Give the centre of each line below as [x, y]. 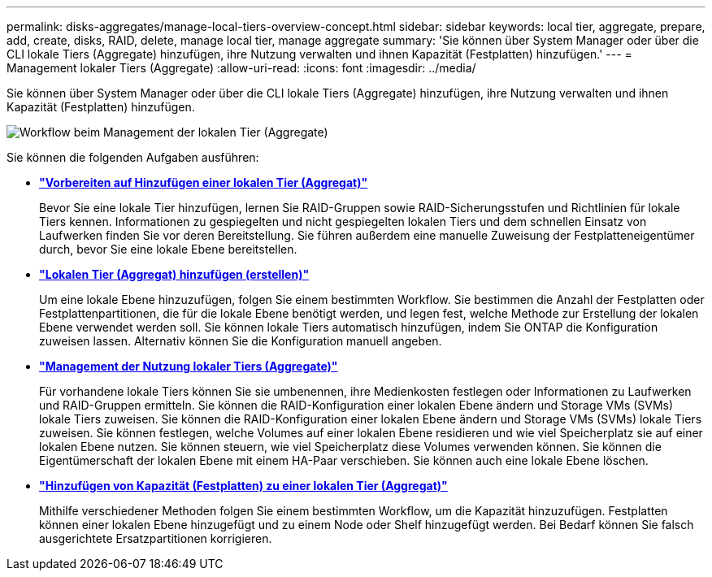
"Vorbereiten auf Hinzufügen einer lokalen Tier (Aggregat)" [204, 182]
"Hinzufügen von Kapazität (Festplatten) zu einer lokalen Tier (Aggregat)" [243, 486]
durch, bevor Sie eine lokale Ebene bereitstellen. [168, 249]
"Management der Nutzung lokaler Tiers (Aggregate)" [189, 366]
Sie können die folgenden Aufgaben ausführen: [133, 157]
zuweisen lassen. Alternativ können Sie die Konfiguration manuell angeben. [241, 341]
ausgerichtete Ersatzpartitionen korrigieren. [156, 538]
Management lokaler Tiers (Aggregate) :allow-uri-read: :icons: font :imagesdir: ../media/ [241, 68]
